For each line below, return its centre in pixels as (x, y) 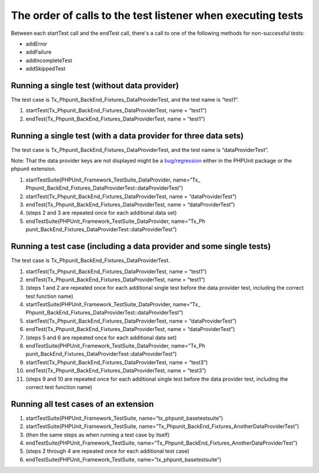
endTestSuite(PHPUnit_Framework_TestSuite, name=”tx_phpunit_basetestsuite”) (123, 459)
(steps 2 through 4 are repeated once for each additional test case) (108, 451)
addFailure (39, 52)
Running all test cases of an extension (82, 404)
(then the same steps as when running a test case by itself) (98, 435)
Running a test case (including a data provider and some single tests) (141, 246)
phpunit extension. (34, 169)
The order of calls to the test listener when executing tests (157, 15)
